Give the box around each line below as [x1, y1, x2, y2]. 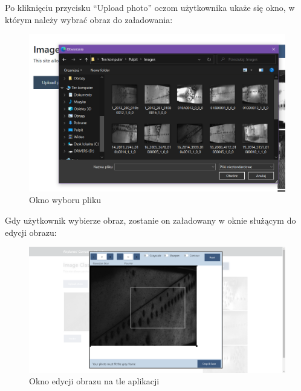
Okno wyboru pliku [29, 193, 102, 206]
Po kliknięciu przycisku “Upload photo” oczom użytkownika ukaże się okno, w [5, 1, 295, 13]
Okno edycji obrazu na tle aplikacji [29, 375, 160, 387]
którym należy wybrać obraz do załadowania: [5, 13, 173, 25]
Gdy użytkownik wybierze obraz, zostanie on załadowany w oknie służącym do [5, 213, 296, 226]
